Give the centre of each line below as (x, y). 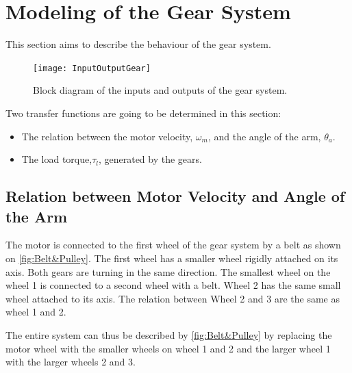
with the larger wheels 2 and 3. (71, 362)
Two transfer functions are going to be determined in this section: (143, 113)
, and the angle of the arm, (264, 136)
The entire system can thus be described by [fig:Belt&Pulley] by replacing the (169, 334)
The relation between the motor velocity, (107, 136)
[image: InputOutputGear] (92, 68)
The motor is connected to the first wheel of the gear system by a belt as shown (173, 245)
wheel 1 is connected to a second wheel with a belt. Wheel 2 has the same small (173, 285)
